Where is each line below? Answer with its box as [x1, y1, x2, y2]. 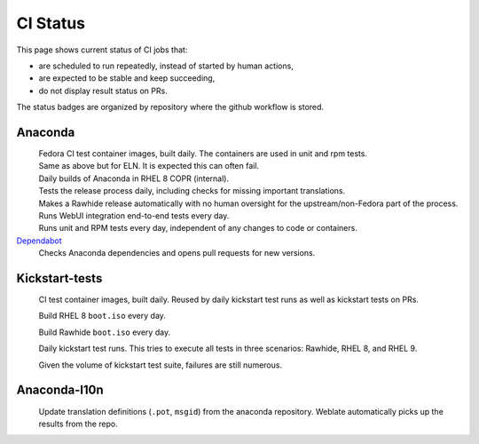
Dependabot [16, 235, 62, 246]
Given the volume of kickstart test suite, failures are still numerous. [38, 360, 283, 370]
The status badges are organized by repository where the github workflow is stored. [16, 102, 324, 113]
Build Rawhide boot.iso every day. [38, 327, 171, 337]
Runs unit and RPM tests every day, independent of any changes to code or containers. [38, 223, 358, 234]
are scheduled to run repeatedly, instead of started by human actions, [38, 60, 294, 71]
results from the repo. [38, 418, 119, 429]
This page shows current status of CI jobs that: [16, 44, 188, 55]
